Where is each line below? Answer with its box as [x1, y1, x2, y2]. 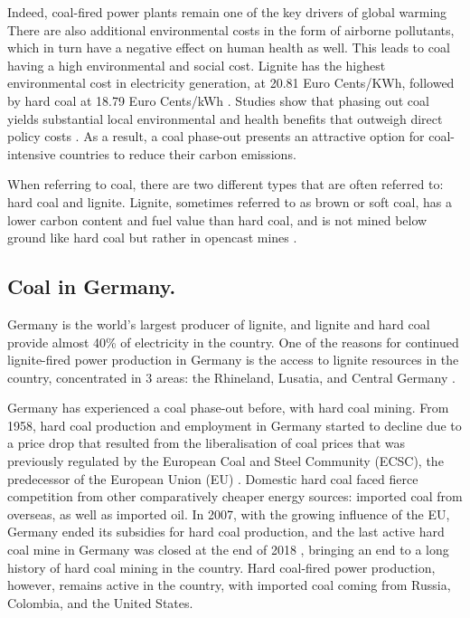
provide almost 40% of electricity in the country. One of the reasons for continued [7, 332, 459, 351]
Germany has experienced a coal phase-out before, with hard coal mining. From [7, 398, 449, 417]
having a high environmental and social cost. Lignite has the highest [7, 55, 386, 74]
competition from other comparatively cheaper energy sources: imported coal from [7, 487, 463, 506]
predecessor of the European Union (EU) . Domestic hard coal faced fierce [7, 469, 418, 488]
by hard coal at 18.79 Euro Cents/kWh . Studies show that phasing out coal [7, 90, 429, 109]
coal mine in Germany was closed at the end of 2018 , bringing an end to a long [7, 540, 449, 559]
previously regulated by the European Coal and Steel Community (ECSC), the [7, 452, 444, 471]
